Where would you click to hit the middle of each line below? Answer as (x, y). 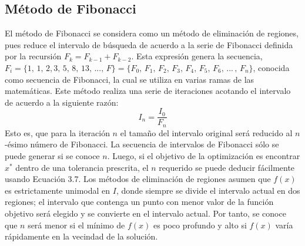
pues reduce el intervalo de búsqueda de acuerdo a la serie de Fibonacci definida (149, 44)
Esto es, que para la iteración (57, 132)
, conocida (271, 67)
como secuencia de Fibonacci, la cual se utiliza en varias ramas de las (130, 79)
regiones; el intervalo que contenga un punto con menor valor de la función (139, 202)
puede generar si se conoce (52, 156)
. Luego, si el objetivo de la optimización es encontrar (204, 156)
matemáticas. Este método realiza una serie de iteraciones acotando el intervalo (148, 91)
